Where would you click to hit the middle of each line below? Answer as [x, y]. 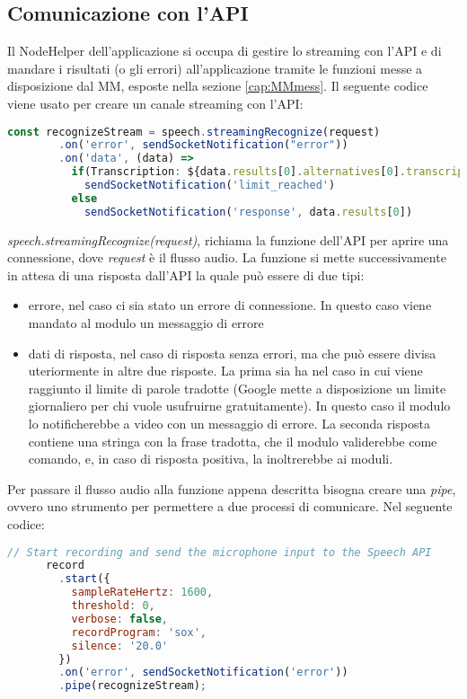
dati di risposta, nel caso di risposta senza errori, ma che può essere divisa [232, 353]
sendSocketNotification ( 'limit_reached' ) [210, 186]
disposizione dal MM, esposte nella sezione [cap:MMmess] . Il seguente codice [218, 86]
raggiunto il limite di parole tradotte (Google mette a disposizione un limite [237, 388]
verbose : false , [120, 619]
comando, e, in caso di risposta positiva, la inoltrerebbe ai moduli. [211, 459]
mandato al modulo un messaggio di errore [146, 323]
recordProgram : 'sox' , [139, 632]
